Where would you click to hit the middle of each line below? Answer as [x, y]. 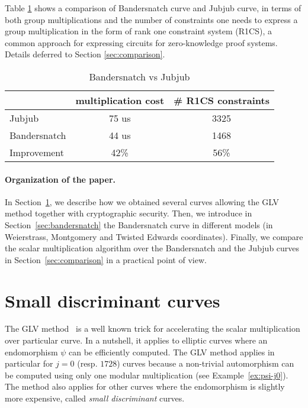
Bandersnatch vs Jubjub [139, 76]
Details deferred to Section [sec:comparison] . [85, 54]
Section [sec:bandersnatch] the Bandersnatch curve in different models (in [139, 224]
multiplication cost [120, 100]
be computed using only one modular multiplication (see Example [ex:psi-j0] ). [147, 375]
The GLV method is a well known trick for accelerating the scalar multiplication [153, 328]
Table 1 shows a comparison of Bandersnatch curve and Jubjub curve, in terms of [153, 8]
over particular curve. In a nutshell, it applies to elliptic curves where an [136, 340]
